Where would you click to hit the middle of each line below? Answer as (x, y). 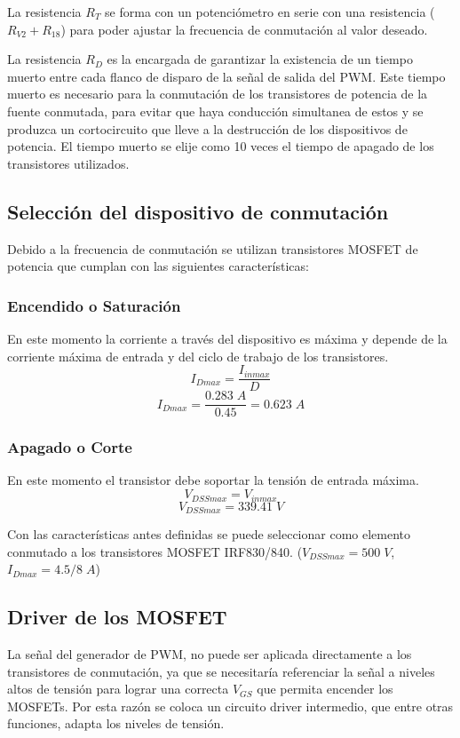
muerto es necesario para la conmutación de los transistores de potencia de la (218, 94)
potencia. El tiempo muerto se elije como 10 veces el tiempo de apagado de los (221, 146)
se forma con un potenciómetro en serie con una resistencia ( (270, 12)
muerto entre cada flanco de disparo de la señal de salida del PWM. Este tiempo (226, 76)
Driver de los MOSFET (117, 617)
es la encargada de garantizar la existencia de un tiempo (260, 59)
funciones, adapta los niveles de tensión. (116, 723)
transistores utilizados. (68, 163)
